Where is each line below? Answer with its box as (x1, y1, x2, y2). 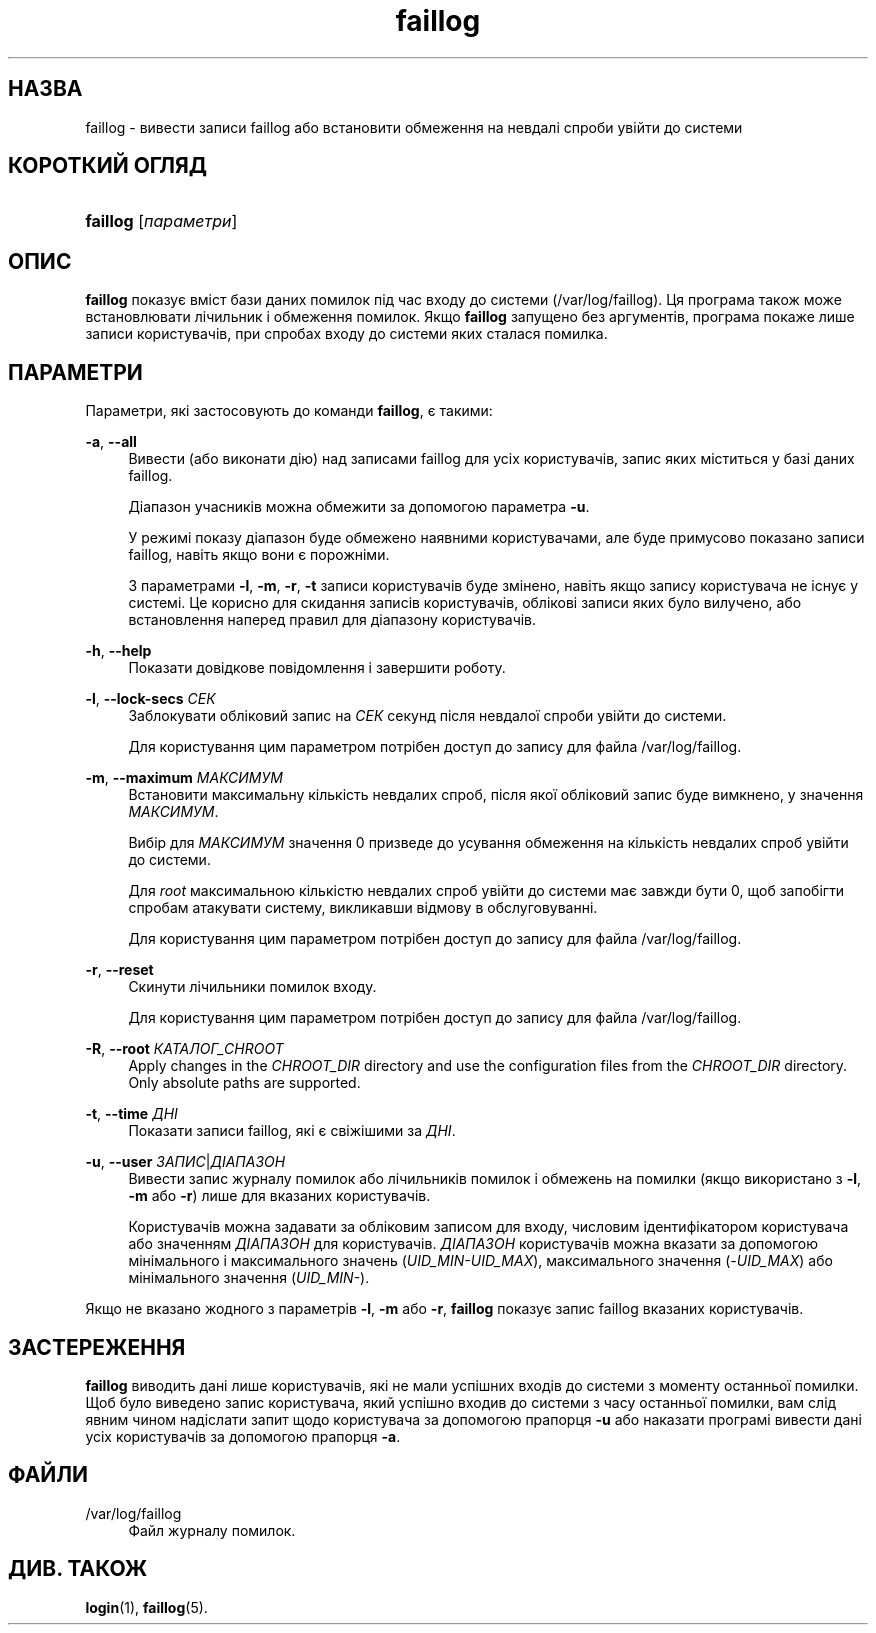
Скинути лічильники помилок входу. (128, 978, 377, 996)
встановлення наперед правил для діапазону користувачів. (128, 611, 537, 629)
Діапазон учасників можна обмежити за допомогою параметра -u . (128, 498, 590, 516)
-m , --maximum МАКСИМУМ (85, 769, 283, 787)
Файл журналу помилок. (128, 1521, 296, 1539)
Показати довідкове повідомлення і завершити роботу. (128, 659, 506, 677)
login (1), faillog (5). (85, 1598, 208, 1616)
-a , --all (85, 433, 137, 451)
